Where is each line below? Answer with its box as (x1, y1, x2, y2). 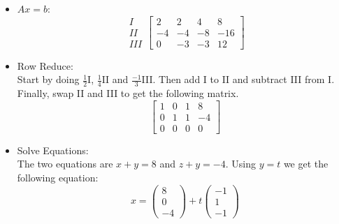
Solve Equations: (17, 142, 89, 157)
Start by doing (17, 72, 80, 87)
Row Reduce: (17, 58, 73, 73)
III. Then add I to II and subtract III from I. (141, 72, 335, 87)
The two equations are (17, 156, 113, 171)
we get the (283, 156, 329, 171)
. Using (225, 156, 256, 171)
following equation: (17, 170, 99, 184)
